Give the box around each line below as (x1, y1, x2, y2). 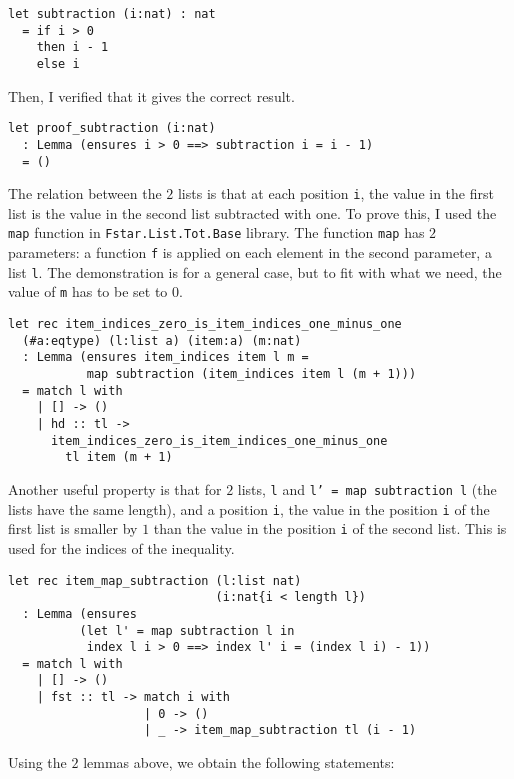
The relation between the (8, 183, 162, 204)
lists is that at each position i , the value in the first (177, 183, 494, 204)
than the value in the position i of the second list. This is (153, 518, 507, 539)
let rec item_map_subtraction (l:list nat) (8, 573, 302, 588)
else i (36, 56, 80, 71)
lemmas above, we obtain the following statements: (83, 752, 395, 773)
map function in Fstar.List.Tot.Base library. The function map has (8, 222, 425, 243)
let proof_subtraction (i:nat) (8, 121, 216, 136)
